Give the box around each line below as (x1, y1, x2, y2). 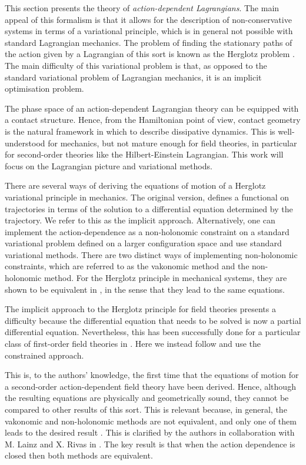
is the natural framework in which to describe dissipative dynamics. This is (5, 125, 275, 137)
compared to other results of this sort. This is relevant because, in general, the (5, 403, 287, 415)
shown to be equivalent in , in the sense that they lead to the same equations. (5, 283, 285, 295)
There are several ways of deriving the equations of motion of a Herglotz (5, 179, 266, 192)
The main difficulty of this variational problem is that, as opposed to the (5, 59, 267, 71)
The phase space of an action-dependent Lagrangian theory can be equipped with (5, 102, 299, 114)
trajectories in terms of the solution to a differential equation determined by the (5, 202, 293, 215)
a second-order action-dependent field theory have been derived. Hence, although (5, 380, 296, 392)
